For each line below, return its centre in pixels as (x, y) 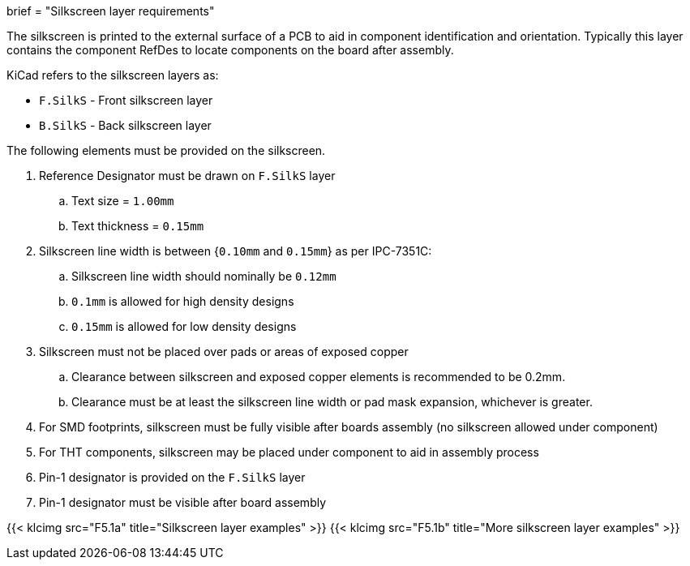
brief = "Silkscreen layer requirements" (111, 11)
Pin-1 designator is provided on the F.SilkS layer (172, 477)
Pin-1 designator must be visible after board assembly (183, 502)
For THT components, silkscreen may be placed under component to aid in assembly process (289, 452)
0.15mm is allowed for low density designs (184, 326)
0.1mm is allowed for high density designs (183, 301)
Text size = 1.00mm (123, 201)
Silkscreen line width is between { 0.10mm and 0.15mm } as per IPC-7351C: (236, 251)
